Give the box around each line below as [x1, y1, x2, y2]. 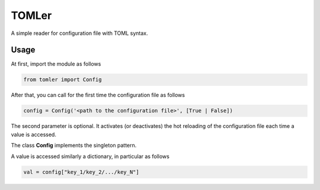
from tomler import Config [23, 76, 102, 83]
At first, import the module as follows [11, 60, 101, 67]
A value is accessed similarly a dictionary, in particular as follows [11, 153, 170, 160]
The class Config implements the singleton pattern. [11, 142, 137, 149]
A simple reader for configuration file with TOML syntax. [11, 30, 148, 37]
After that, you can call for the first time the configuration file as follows [11, 92, 185, 99]
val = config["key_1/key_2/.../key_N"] [23, 169, 139, 175]
